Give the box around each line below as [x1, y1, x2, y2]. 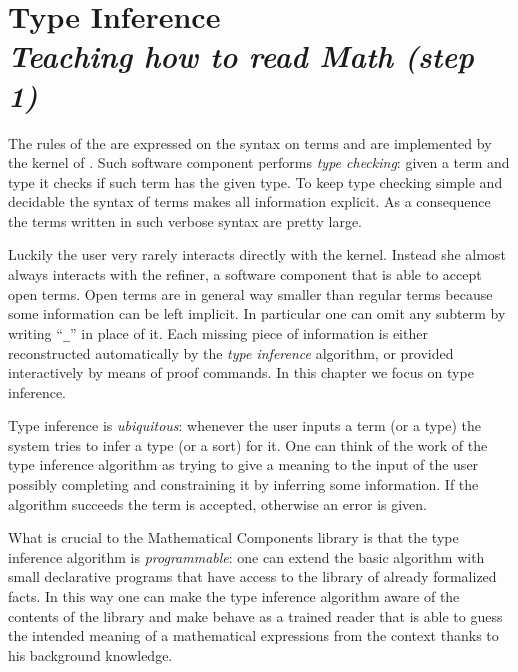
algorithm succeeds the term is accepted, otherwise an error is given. [8, 493, 428, 514]
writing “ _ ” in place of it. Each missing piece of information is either [8, 322, 428, 343]
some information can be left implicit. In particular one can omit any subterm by [8, 303, 506, 324]
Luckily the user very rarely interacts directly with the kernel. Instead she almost [8, 244, 506, 265]
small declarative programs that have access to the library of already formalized [8, 566, 497, 587]
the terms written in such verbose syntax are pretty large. [8, 210, 363, 231]
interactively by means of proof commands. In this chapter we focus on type [8, 362, 474, 383]
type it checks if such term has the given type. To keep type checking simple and [8, 171, 503, 192]
